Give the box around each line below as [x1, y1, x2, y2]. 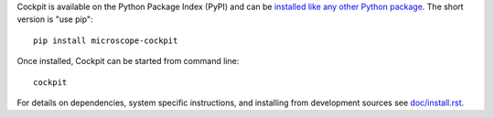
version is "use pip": [16, 14, 93, 25]
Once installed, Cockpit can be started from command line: [16, 56, 240, 67]
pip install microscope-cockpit [33, 35, 178, 46]
